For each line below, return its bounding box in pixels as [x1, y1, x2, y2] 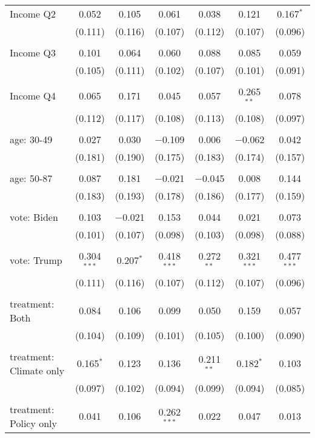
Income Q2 [10, 7, 56, 21]
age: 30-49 [10, 132, 53, 146]
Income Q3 [10, 45, 56, 59]
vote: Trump [10, 253, 62, 268]
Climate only [10, 363, 65, 377]
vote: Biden [10, 209, 58, 224]
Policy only [10, 416, 58, 430]
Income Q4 [10, 89, 56, 103]
